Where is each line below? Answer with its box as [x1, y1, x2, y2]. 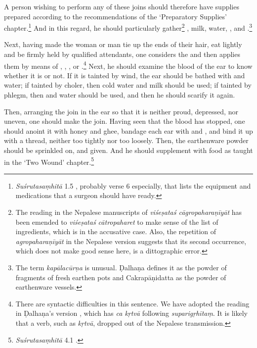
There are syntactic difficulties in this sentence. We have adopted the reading [15, 298, 250, 308]
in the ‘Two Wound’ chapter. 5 [4, 155, 94, 167]
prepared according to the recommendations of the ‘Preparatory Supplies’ [4, 11, 227, 21]
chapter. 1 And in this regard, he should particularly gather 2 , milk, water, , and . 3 [4, 21, 253, 33]
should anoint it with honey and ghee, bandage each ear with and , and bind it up [4, 125, 253, 136]
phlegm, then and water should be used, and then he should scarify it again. [4, 90, 235, 100]
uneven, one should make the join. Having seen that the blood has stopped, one [4, 116, 245, 126]
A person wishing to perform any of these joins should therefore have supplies [4, 1, 239, 11]
